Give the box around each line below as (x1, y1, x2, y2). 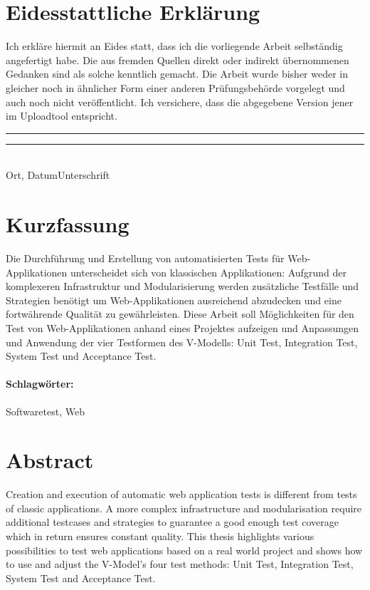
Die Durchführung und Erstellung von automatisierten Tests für (6, 251, 285, 265)
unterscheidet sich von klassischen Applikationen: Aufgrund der (70, 264, 347, 279)
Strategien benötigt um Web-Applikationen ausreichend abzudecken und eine (6, 292, 342, 307)
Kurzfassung (6, 209, 129, 239)
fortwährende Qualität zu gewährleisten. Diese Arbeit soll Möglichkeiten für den (6, 306, 354, 321)
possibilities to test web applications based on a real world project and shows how (6, 542, 363, 557)
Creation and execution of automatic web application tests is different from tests (6, 487, 357, 502)
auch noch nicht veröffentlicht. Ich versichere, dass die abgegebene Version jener (6, 94, 354, 109)
